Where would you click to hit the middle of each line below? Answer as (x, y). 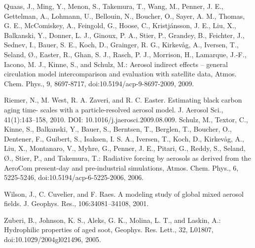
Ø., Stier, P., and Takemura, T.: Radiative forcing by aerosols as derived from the (127, 158)
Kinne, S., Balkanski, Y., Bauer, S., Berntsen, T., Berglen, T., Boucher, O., (118, 129)
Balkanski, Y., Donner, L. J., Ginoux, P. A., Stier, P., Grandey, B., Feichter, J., (124, 35)
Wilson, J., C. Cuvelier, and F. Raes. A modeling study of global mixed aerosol (124, 194)
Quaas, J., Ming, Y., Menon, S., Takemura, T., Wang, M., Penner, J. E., (114, 6)
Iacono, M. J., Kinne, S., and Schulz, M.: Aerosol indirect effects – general (116, 64)
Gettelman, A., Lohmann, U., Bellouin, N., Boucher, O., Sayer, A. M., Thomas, (125, 16)
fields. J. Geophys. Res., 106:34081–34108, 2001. (76, 203)
